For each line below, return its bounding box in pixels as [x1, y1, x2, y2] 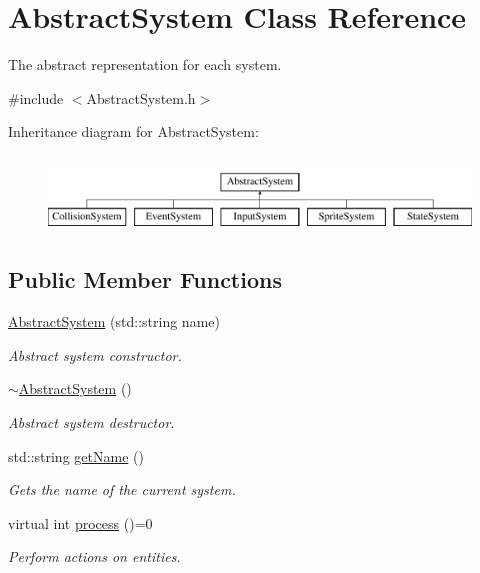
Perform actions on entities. [8, 546, 181, 567]
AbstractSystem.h [86, 87, 196, 108]
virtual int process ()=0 [8, 512, 153, 533]
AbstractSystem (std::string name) [8, 311, 220, 332]
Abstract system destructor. [8, 412, 175, 433]
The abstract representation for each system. [8, 54, 282, 75]
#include [8, 87, 64, 108]
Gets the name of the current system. [8, 479, 236, 500]
